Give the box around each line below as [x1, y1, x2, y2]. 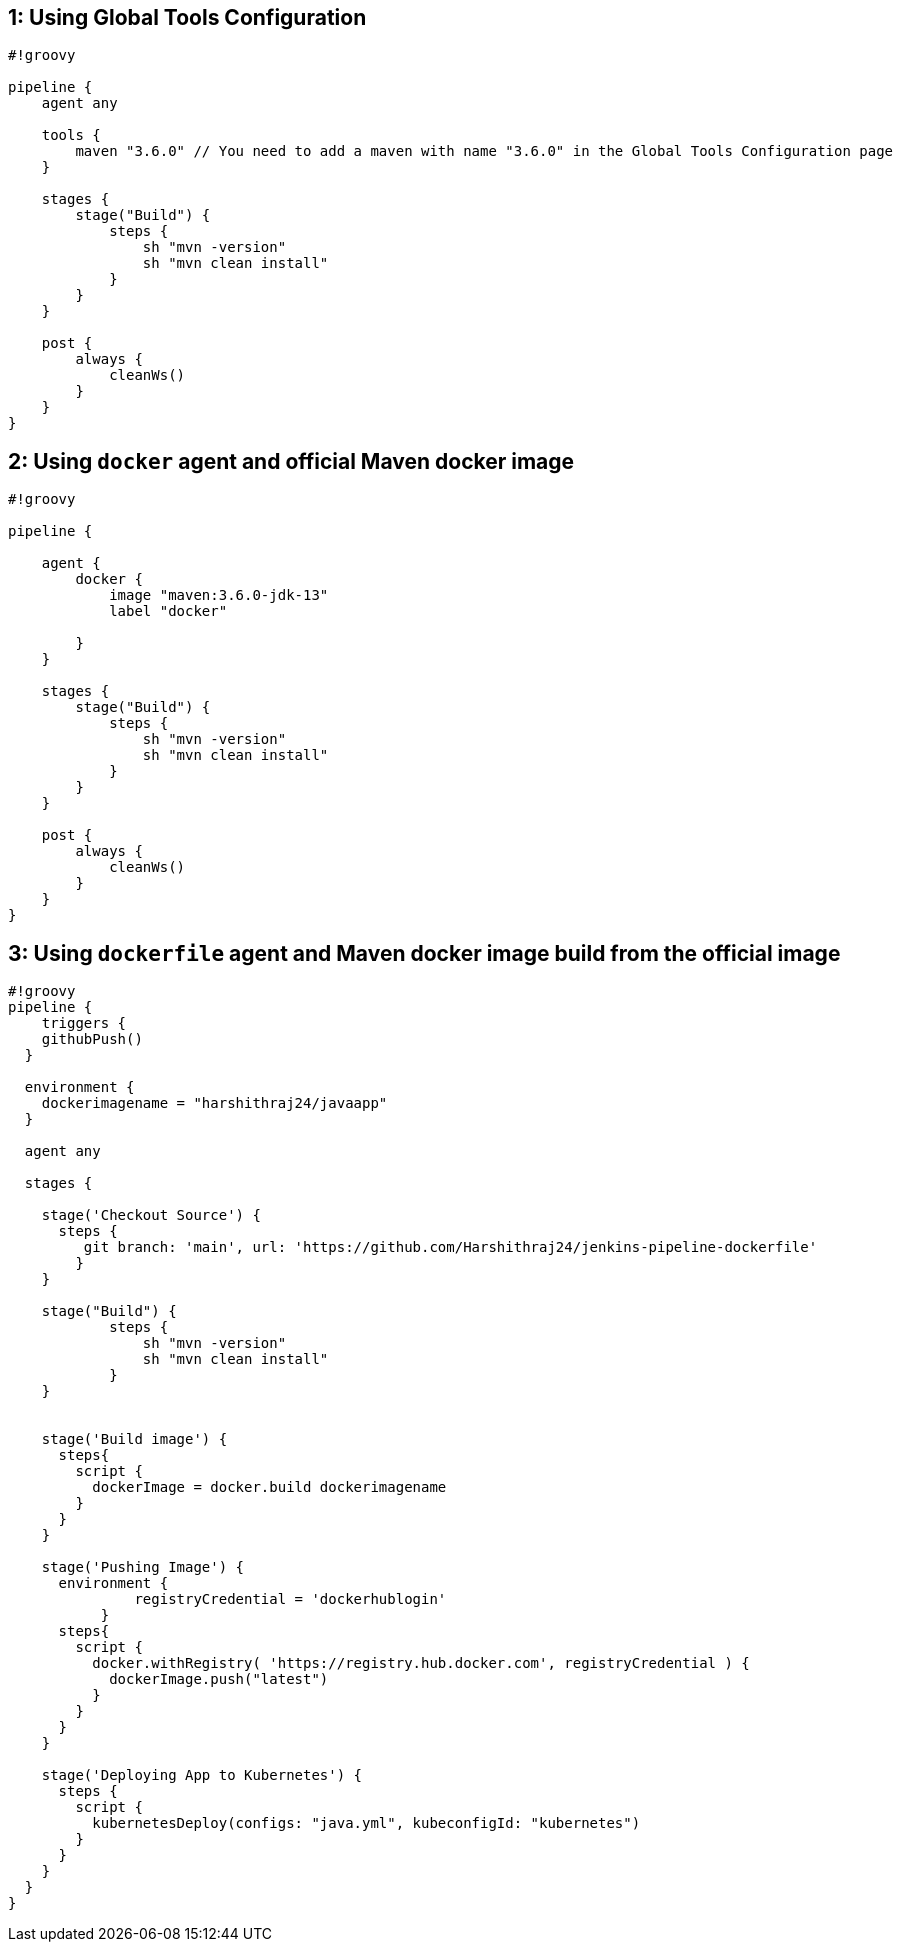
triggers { [41, 1015, 127, 1032]
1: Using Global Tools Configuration [8, 5, 367, 30]
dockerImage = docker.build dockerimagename [92, 1479, 447, 1496]
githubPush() [41, 1031, 143, 1048]
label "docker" [109, 603, 228, 620]
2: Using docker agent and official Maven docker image [8, 448, 575, 474]
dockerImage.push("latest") [109, 1671, 329, 1688]
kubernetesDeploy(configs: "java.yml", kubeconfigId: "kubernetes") [92, 1815, 641, 1832]
